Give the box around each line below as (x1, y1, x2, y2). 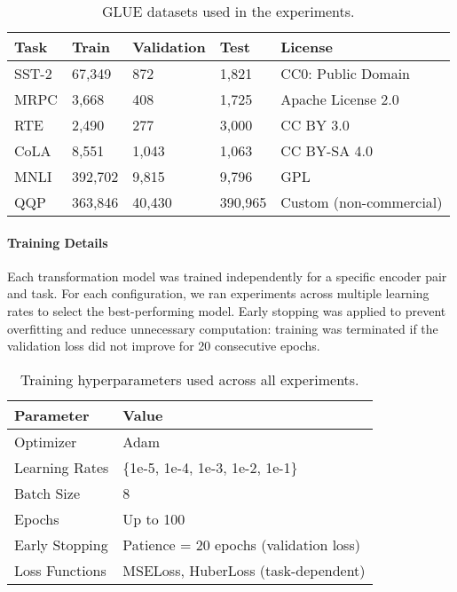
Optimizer (14, 430, 77, 452)
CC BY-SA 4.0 (280, 140, 373, 161)
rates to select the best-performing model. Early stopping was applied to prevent (7, 301, 446, 320)
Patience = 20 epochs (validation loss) (122, 533, 360, 555)
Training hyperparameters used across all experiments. (20, 368, 359, 390)
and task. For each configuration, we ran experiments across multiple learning (7, 284, 429, 303)
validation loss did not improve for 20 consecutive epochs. (7, 336, 320, 355)
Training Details (7, 233, 108, 251)
